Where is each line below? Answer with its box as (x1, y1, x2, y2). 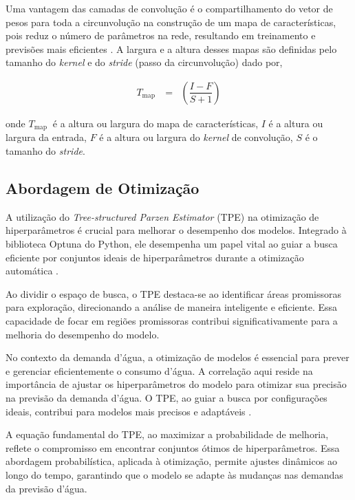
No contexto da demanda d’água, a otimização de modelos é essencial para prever (6, 350, 349, 365)
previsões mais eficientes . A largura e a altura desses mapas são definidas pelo (6, 41, 337, 56)
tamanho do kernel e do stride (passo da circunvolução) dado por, (6, 55, 283, 69)
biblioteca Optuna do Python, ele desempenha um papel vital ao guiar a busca (6, 237, 338, 251)
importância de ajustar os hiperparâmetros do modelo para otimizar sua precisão (6, 377, 347, 391)
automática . (6, 263, 59, 278)
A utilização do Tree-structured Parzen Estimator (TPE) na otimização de (6, 209, 319, 224)
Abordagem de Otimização (6, 177, 200, 199)
